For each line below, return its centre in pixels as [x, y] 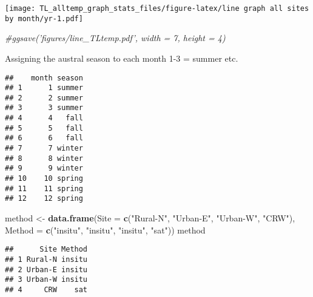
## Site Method [46, 250]
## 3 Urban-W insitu [46, 280]
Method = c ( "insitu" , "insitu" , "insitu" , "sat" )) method [105, 230]
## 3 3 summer [44, 108]
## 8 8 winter [44, 158]
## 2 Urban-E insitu [46, 269]
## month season [44, 78]
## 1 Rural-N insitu [46, 259]
